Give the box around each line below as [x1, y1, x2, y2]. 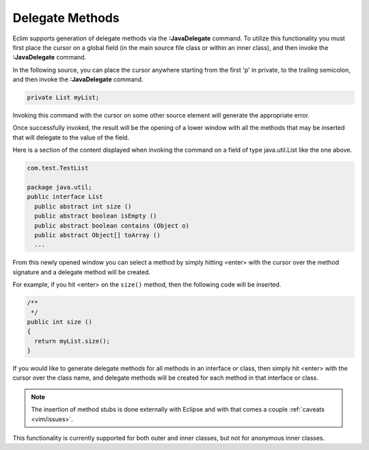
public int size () [27, 318, 92, 326]
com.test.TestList [27, 164, 89, 172]
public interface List [27, 193, 103, 201]
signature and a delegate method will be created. [12, 267, 151, 276]
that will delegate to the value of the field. [12, 133, 130, 142]
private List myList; [27, 94, 100, 102]
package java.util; [27, 183, 92, 191]
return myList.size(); [34, 337, 111, 345]
